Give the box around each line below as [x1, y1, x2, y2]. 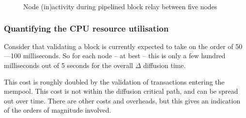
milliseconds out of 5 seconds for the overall [4, 60, 133, 70]
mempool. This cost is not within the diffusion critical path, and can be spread [4, 86, 238, 96]
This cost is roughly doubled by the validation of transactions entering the [4, 76, 225, 86]
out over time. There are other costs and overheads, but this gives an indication [4, 95, 241, 105]
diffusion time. [143, 60, 186, 70]
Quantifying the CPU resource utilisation [4, 22, 169, 34]
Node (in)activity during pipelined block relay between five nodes [23, 1, 217, 11]
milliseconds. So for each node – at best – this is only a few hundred [23, 51, 226, 61]
